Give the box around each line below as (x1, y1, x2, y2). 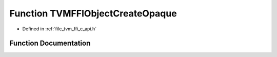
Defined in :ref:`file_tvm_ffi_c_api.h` (22, 26, 97, 32)
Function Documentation (9, 39, 91, 48)
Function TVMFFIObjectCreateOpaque (9, 8, 177, 19)
